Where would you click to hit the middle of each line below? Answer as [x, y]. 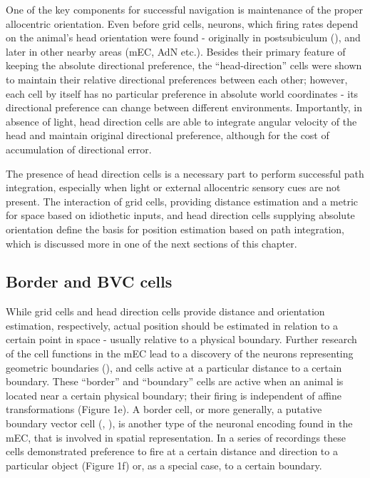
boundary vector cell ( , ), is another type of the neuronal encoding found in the [179, 423]
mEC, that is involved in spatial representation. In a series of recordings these [176, 437]
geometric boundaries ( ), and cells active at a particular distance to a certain [174, 367]
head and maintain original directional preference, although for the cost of [168, 135]
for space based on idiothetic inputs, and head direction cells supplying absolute [180, 215]
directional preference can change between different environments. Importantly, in [184, 107]
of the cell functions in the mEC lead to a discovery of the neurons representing [180, 354]
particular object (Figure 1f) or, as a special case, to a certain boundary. [164, 465]
